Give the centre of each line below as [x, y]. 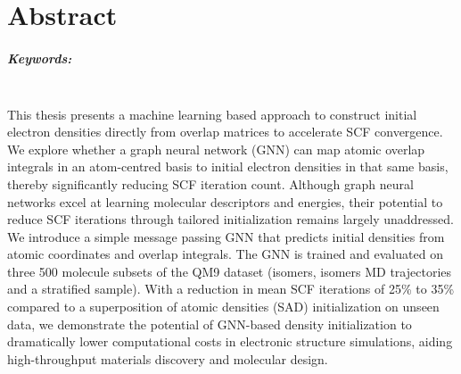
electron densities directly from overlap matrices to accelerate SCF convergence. [225, 132]
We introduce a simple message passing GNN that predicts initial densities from [226, 236]
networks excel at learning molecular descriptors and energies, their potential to [225, 201]
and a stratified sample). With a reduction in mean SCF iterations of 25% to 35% [231, 289]
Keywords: [40, 58]
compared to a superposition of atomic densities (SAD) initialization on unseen [223, 307]
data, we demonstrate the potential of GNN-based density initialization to [210, 324]
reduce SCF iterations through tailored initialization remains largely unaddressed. [230, 219]
